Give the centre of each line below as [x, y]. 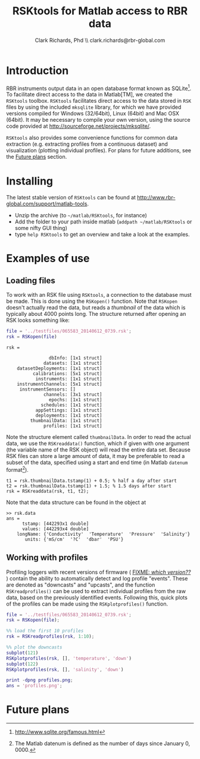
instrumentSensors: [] [48, 389]
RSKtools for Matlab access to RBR [100, 11]
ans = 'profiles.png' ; [34, 686]
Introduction [37, 70]
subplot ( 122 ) [22, 664]
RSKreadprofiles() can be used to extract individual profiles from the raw [96, 591]
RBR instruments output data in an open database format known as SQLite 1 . [99, 88]
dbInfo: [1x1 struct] [75, 358]
